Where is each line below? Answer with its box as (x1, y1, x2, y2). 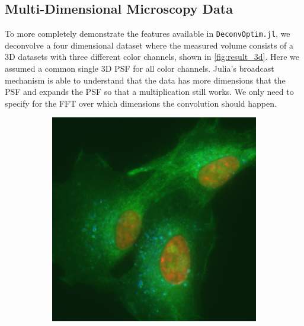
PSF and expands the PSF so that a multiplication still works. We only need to (5, 85, 294, 98)
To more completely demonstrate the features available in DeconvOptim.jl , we (5, 27, 290, 40)
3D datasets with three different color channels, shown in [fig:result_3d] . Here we (5, 50, 299, 63)
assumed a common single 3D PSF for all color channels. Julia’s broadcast (5, 62, 274, 75)
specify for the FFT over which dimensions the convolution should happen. (5, 97, 277, 109)
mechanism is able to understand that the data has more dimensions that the (5, 73, 286, 86)
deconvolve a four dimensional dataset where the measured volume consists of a (5, 39, 294, 51)
